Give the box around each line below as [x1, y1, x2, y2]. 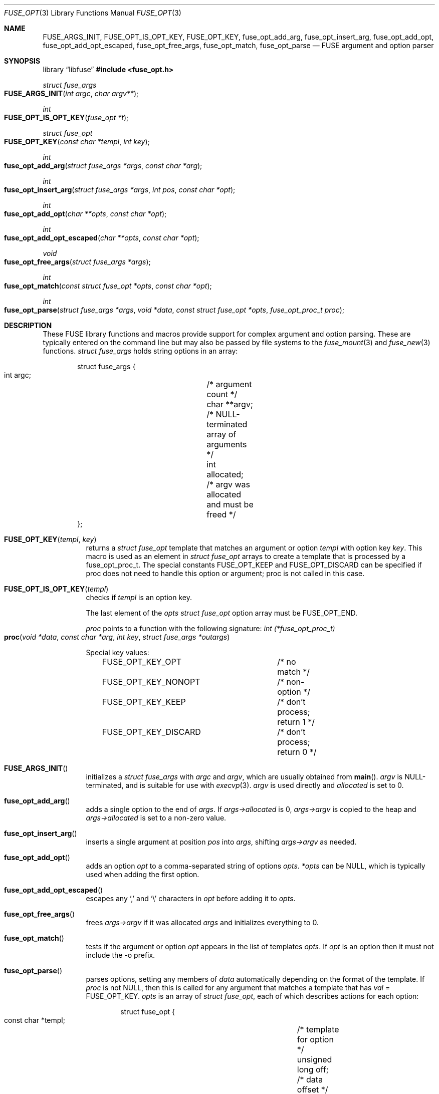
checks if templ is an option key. [86, 593, 192, 602]
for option [297, 1034, 334, 1044]
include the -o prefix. [86, 951, 155, 959]
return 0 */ [277, 747, 317, 757]
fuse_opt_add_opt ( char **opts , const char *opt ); [4, 209, 167, 218]
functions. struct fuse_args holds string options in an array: [43, 347, 238, 355]
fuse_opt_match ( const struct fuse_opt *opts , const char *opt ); [4, 282, 212, 290]
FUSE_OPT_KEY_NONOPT [102, 677, 200, 687]
